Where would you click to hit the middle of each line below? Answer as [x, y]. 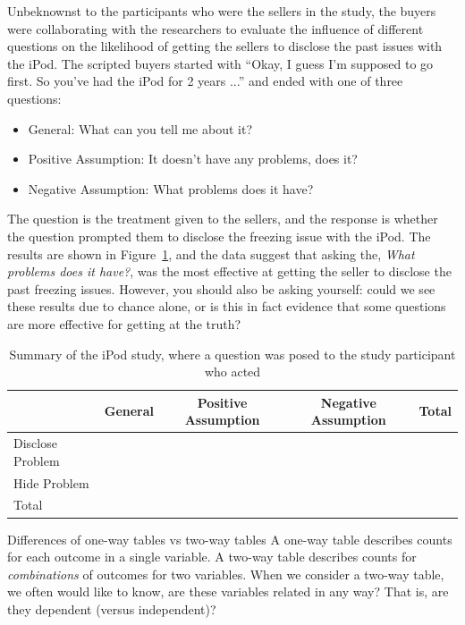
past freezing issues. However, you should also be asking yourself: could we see [221, 288]
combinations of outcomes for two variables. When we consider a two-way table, [226, 574]
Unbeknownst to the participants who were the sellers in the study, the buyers [222, 11]
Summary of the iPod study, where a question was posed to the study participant [232, 354]
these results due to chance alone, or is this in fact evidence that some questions [227, 306]
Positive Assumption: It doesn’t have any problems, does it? [193, 159]
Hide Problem [51, 482]
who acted [232, 372]
